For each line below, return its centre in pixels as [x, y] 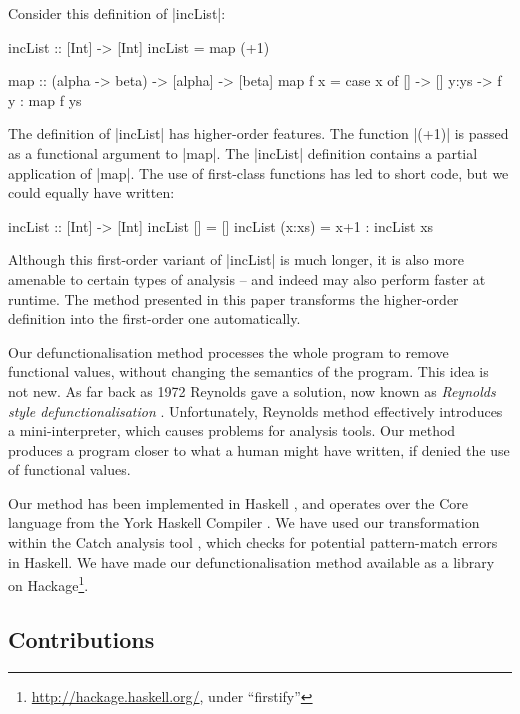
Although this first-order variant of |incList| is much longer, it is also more [236, 259]
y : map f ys [45, 99]
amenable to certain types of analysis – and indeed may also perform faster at [247, 278]
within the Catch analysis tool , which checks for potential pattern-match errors [253, 542]
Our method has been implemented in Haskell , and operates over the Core [238, 502]
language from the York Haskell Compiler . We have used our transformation [244, 522]
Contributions [81, 638]
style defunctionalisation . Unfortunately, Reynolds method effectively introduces [255, 410]
